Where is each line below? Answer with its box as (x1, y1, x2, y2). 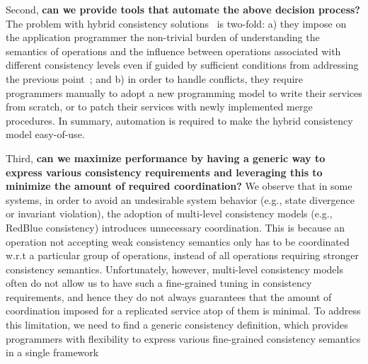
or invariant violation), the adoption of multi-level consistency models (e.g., (6, 206, 333, 221)
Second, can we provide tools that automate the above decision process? (6, 2, 360, 16)
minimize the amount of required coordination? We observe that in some (6, 178, 352, 193)
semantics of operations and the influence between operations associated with (6, 43, 341, 58)
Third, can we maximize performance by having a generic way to (6, 150, 326, 165)
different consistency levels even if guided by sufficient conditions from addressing (6, 57, 359, 72)
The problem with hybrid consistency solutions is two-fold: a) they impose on (6, 16, 347, 30)
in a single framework (6, 345, 99, 360)
